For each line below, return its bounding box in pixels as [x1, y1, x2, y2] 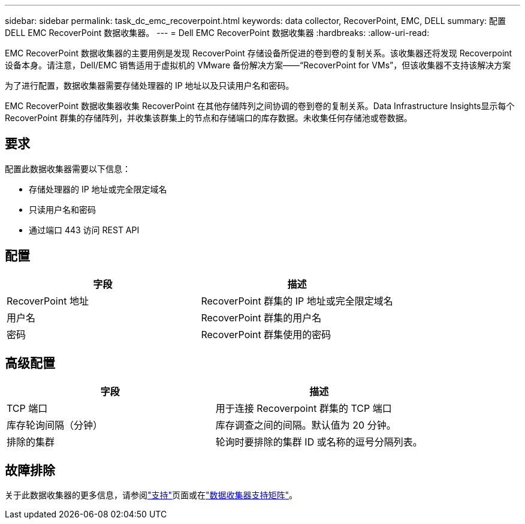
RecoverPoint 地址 [7, 294, 89, 307]
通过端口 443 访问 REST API [29, 224, 140, 235]
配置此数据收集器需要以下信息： [5, 163, 131, 174]
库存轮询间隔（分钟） [7, 418, 103, 431]
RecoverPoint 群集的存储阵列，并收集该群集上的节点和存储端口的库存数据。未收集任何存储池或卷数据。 [5, 113, 412, 123]
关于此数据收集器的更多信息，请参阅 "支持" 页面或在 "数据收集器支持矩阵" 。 [5, 490, 298, 501]
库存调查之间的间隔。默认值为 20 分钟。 [215, 418, 396, 431]
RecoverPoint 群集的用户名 [201, 311, 322, 324]
